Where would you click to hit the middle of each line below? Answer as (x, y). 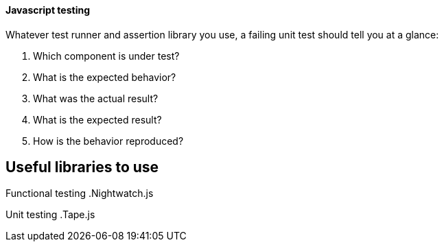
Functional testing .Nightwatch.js (80, 193)
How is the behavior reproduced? (108, 141)
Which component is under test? (106, 56)
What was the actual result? (96, 98)
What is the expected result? (97, 119)
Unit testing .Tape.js (50, 215)
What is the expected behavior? (105, 77)
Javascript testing (48, 10)
